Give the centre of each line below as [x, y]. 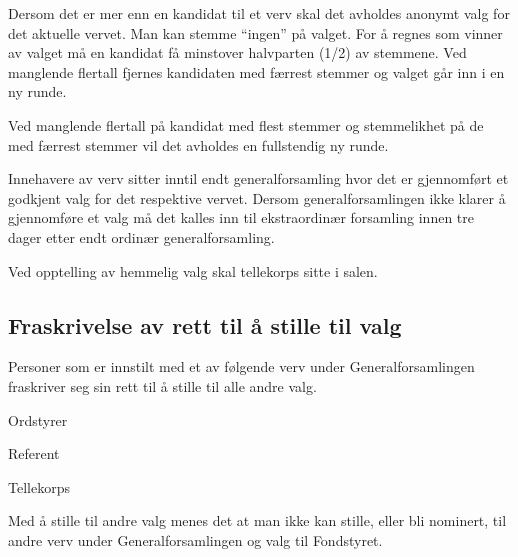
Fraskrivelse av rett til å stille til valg [205, 324]
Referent [34, 453]
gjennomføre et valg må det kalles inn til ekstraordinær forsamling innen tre [241, 217]
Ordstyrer [38, 419]
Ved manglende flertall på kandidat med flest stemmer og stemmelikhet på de [246, 124]
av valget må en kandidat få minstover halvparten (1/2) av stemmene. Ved [237, 52]
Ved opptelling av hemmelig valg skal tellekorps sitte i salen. [193, 270]
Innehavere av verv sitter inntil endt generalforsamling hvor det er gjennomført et [258, 178]
